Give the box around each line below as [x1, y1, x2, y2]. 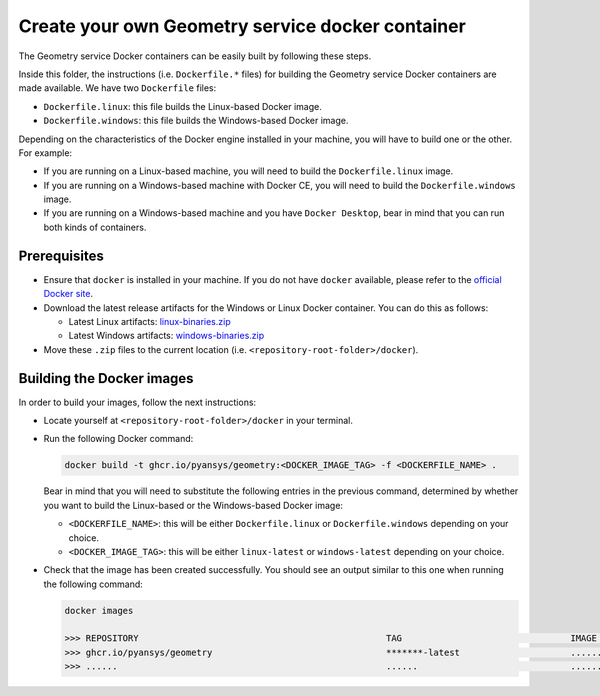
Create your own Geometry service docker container [18, 15, 467, 37]
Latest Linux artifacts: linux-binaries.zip [68, 315, 231, 327]
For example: [18, 146, 73, 159]
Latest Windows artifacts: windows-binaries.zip [68, 330, 265, 342]
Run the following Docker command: [43, 433, 194, 445]
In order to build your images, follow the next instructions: [18, 396, 257, 408]
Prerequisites [18, 247, 104, 264]
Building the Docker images [18, 370, 194, 387]
